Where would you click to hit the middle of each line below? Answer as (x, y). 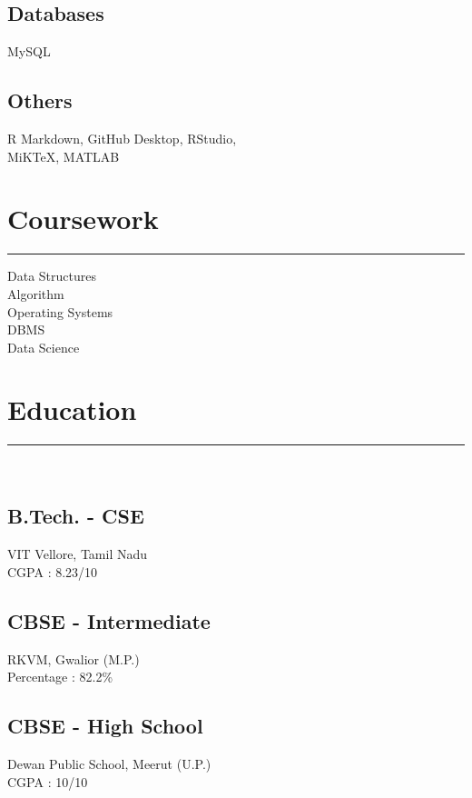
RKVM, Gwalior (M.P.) (74, 658)
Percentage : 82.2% (60, 677)
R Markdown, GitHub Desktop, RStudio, (122, 138)
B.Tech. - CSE (76, 516)
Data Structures (52, 276)
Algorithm (36, 293)
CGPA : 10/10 (48, 781)
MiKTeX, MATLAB (64, 156)
